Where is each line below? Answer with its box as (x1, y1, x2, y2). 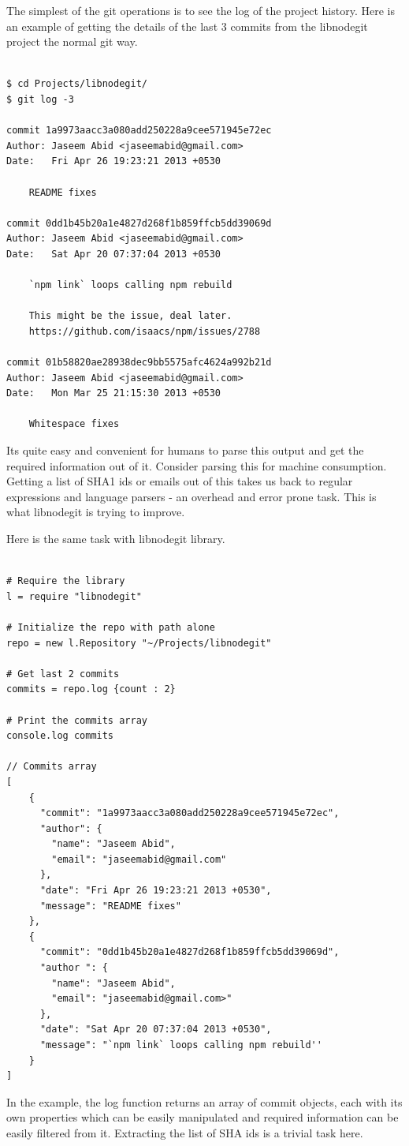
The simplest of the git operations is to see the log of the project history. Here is (6, 2, 395, 18)
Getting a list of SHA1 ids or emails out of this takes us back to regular (6, 473, 353, 489)
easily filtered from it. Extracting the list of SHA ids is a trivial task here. (6, 1124, 363, 1140)
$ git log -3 (6, 93, 74, 105)
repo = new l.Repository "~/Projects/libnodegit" (6, 637, 272, 649)
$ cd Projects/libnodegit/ (6, 78, 147, 90)
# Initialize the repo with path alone (6, 621, 215, 633)
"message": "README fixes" (39, 900, 181, 912)
